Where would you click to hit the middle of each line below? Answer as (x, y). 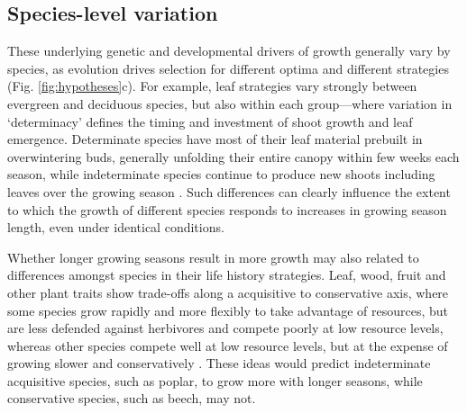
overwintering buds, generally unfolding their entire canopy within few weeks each (233, 156)
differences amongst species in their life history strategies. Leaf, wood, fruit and (227, 275)
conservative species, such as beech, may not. (132, 398)
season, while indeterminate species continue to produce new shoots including (221, 174)
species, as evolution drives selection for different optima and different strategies (228, 68)
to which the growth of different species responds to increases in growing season (227, 209)
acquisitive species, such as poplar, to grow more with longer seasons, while (215, 380)
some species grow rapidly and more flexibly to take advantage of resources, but (228, 310)
